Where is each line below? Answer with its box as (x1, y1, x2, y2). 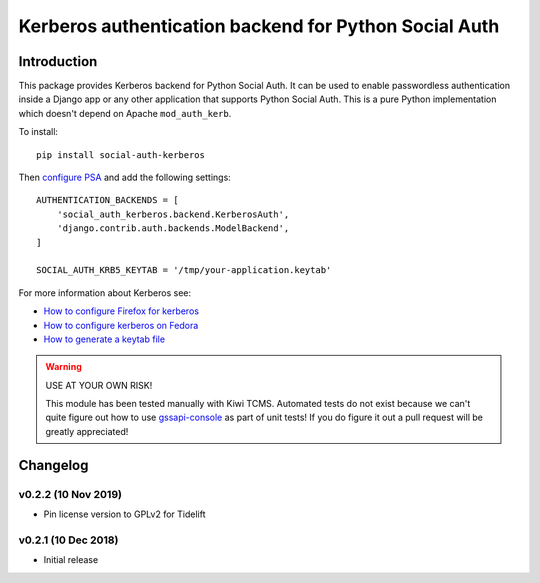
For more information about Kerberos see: (18, 286, 192, 299)
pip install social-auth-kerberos (36, 149, 205, 160)
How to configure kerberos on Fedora (43, 319, 199, 331)
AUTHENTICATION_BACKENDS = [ (36, 195, 179, 206)
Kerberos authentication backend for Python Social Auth (18, 15, 500, 37)
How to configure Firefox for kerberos (43, 305, 200, 317)
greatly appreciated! (45, 425, 129, 437)
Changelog (18, 456, 89, 474)
